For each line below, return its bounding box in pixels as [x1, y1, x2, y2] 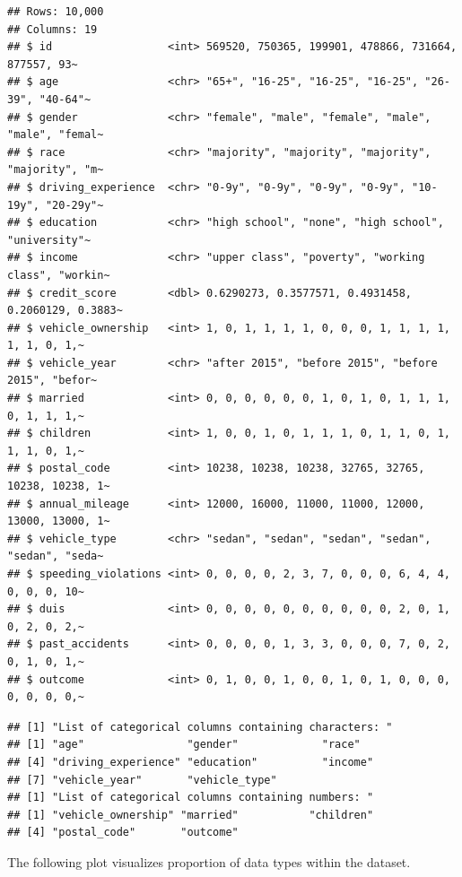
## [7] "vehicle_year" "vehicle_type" [7, 773, 277, 786]
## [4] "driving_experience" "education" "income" [7, 755, 374, 768]
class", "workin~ [7, 268, 110, 282]
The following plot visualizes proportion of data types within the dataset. [7, 852, 411, 871]
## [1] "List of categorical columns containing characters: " [7, 720, 393, 734]
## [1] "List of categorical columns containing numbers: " [7, 791, 374, 804]
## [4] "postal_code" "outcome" [7, 826, 239, 839]
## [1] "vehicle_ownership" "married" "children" [7, 808, 374, 821]
